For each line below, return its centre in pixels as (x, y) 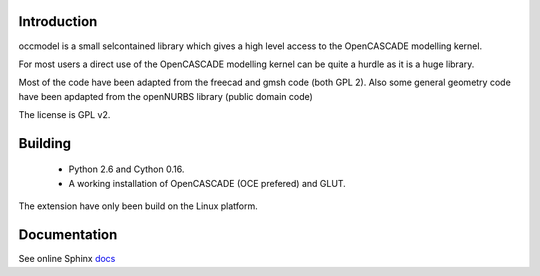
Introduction (58, 21)
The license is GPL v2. (64, 115)
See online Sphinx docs (67, 259)
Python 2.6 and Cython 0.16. (126, 169)
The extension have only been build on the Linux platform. (138, 206)
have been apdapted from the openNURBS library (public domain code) (166, 96)
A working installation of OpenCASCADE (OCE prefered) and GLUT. (207, 183)
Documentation (68, 235)
